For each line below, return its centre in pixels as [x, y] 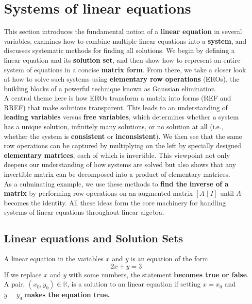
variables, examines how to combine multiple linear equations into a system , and [125, 41]
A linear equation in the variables [54, 259]
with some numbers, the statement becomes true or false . [159, 274]
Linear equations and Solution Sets [93, 238]
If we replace [23, 274]
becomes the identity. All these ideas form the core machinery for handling [115, 202]
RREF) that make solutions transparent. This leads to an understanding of [116, 107]
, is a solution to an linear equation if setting [134, 284]
